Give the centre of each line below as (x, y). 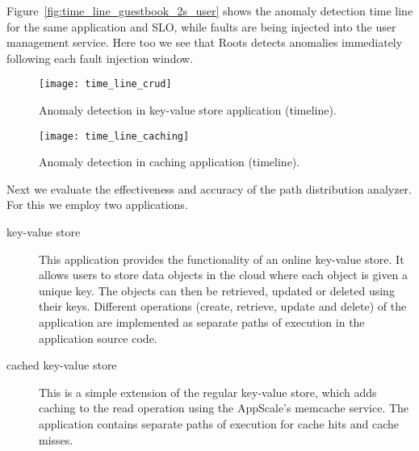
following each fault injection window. (100, 58)
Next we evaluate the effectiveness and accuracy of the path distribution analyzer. (209, 188)
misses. (56, 439)
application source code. (98, 338)
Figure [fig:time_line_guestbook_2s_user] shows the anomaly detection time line (210, 10)
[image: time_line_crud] (105, 84)
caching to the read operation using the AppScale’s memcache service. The (224, 408)
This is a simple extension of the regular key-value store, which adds (208, 392)
